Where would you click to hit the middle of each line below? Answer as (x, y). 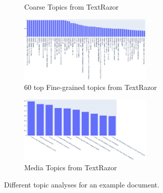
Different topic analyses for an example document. (82, 184)
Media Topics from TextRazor (71, 167)
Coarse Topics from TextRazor (72, 7)
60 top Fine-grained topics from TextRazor (91, 87)
